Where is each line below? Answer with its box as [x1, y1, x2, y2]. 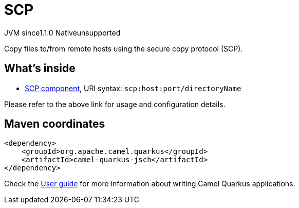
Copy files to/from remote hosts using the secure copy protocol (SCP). [4, 44, 243, 53]
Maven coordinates [4, 117, 105, 131]
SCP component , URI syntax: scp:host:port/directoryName [25, 83, 241, 93]
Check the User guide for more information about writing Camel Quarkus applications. [4, 179, 295, 188]
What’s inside [4, 62, 76, 75]
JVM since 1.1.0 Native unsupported [4, 28, 121, 37]
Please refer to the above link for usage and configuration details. [4, 99, 226, 109]
